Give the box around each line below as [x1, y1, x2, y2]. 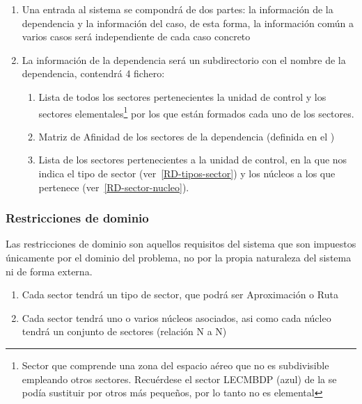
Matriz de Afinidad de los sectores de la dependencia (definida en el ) [38, 129, 335, 143]
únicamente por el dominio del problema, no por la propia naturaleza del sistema [6, 250, 352, 264]
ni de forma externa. [6, 264, 93, 278]
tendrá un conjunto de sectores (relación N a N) [22, 324, 227, 339]
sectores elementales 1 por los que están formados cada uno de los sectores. [38, 104, 354, 120]
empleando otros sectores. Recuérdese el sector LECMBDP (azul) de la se [22, 371, 337, 386]
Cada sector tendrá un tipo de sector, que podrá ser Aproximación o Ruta [22, 287, 338, 302]
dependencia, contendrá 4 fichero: [22, 66, 165, 81]
